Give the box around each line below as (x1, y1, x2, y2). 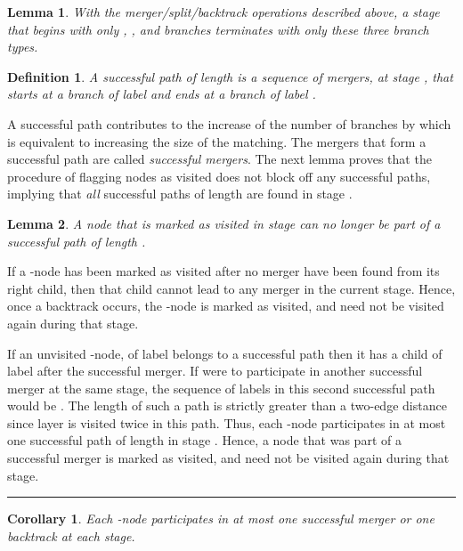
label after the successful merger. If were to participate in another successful (7, 361, 423, 380)
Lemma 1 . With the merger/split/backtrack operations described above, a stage (7, 3, 440, 20)
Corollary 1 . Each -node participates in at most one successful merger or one (7, 509, 435, 528)
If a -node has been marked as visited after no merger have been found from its (7, 262, 440, 280)
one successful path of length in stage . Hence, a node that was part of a (7, 431, 402, 450)
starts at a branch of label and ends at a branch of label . (7, 85, 316, 103)
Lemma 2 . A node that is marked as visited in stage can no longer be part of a (7, 214, 441, 232)
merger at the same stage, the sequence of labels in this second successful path (7, 378, 435, 397)
